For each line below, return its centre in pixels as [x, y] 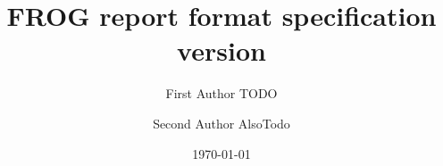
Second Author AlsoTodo [221, 123]
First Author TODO [221, 93]
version [221, 50]
